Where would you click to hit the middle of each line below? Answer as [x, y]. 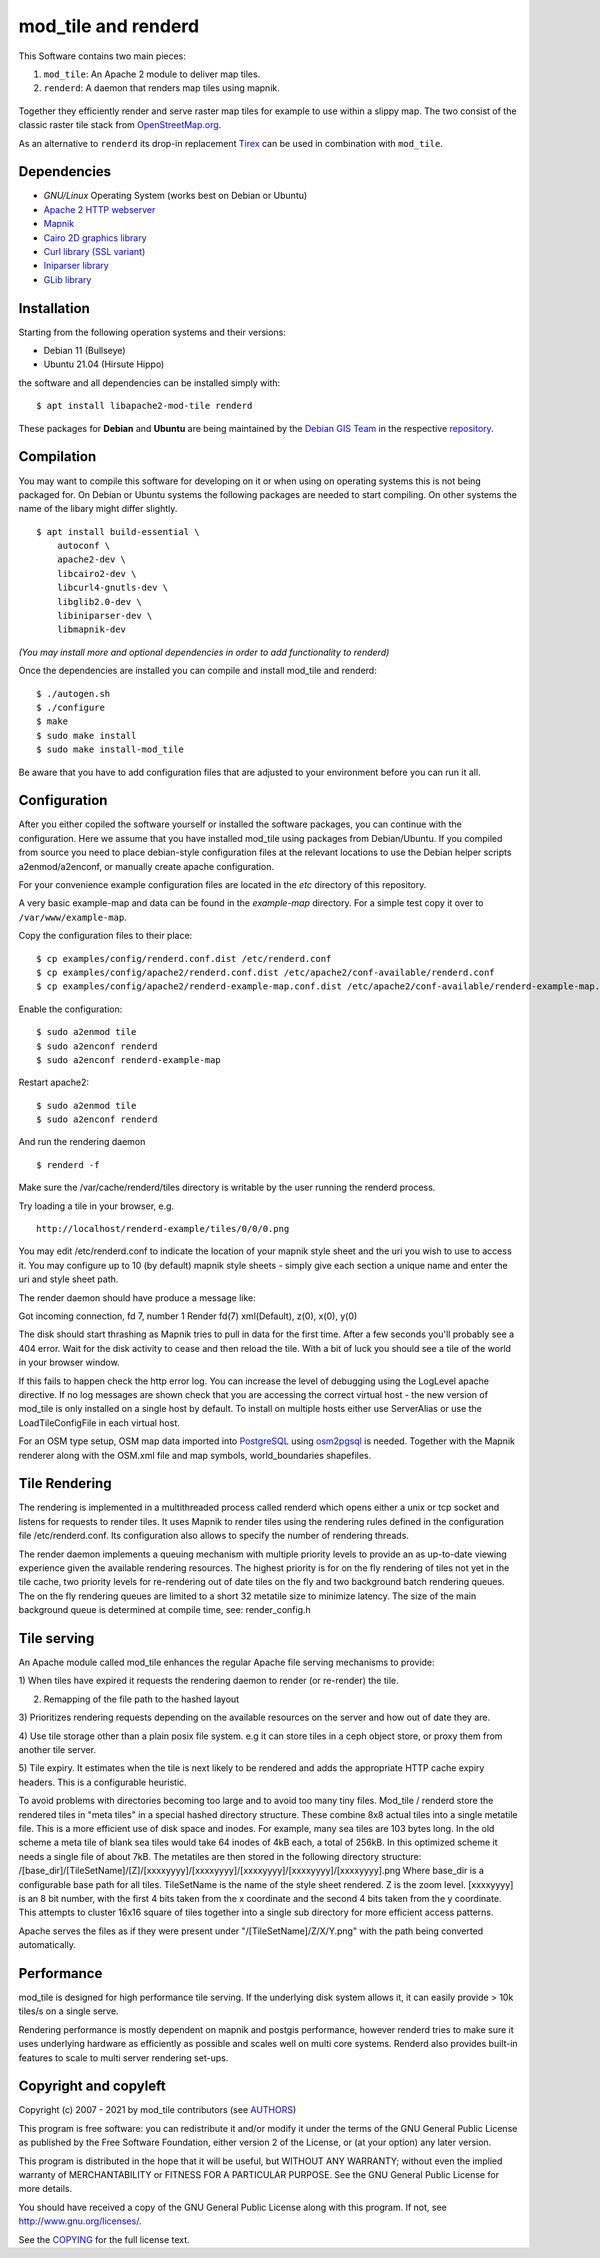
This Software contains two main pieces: [102, 56]
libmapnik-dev [91, 629]
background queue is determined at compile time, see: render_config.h [165, 1610]
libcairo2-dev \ [96, 573]
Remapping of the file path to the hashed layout [141, 1699]
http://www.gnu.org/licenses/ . [80, 2221]
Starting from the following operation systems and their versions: [152, 332]
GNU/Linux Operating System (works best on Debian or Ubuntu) [175, 196]
